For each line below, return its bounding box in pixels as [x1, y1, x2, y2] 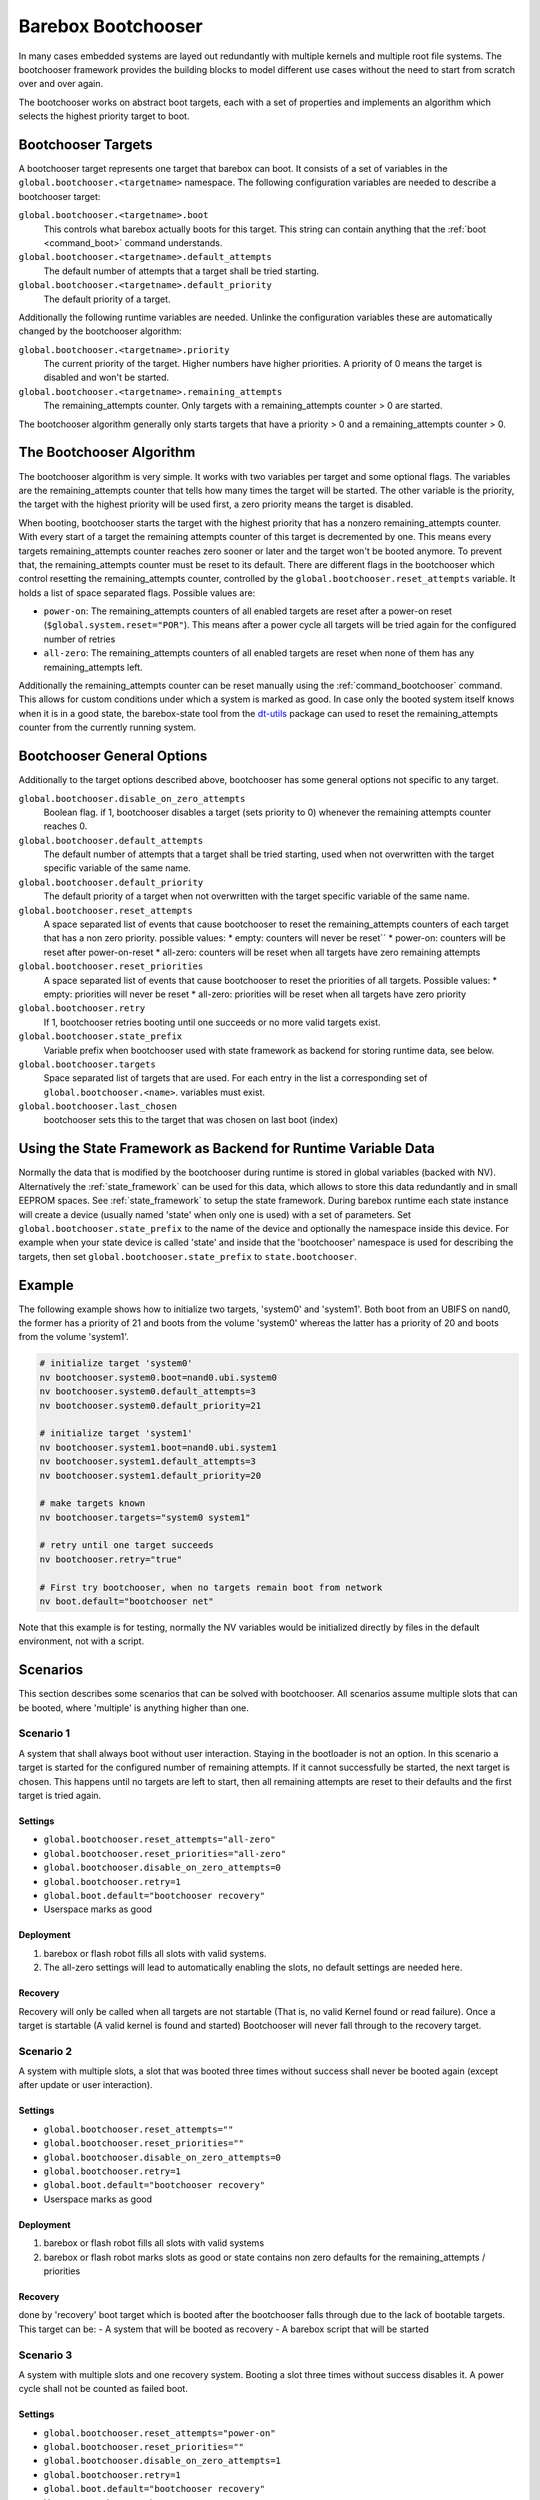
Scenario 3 [18, 2348, 73, 2362]
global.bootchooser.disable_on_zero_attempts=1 [43, 2455, 282, 2467]
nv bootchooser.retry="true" [39, 1553, 183, 1565]
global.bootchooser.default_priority [18, 876, 204, 888]
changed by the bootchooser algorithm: [18, 325, 182, 337]
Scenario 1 [18, 1726, 70, 1740]
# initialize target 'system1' [39, 1428, 194, 1439]
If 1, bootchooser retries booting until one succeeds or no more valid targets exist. [43, 1016, 381, 1028]
